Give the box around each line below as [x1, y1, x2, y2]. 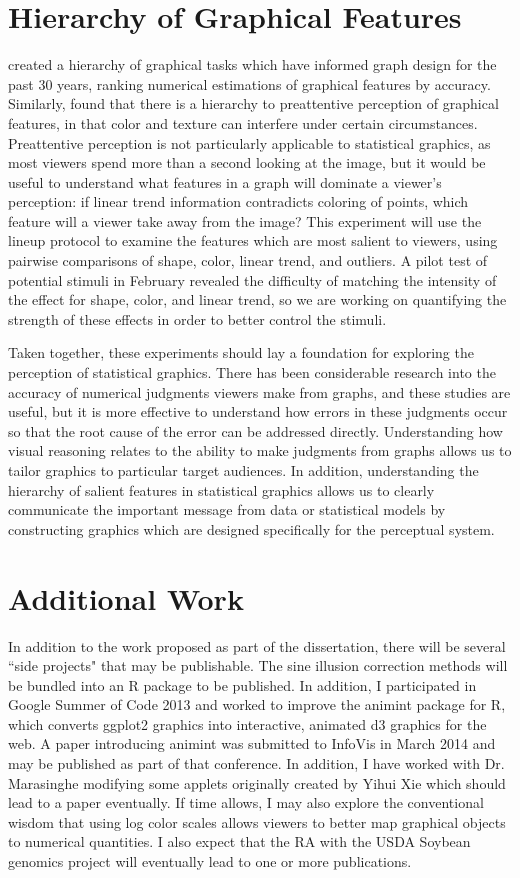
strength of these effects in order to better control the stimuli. [8, 308, 387, 329]
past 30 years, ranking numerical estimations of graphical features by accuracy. [8, 73, 491, 94]
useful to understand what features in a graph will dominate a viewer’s [8, 171, 442, 192]
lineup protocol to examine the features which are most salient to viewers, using [8, 230, 498, 251]
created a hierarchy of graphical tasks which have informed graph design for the [8, 54, 497, 75]
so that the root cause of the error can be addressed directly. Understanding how [8, 420, 503, 441]
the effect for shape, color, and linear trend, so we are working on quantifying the [8, 289, 507, 310]
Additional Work [8, 577, 244, 618]
